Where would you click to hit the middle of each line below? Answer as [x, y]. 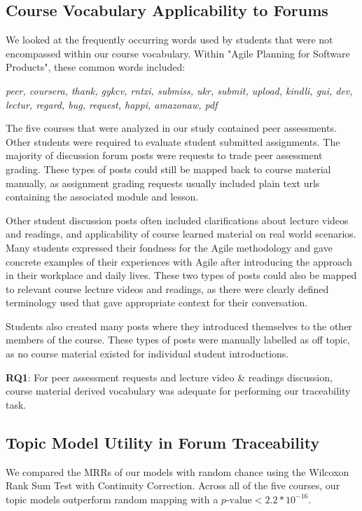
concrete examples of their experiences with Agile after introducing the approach [179, 261]
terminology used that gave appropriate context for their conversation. [157, 302]
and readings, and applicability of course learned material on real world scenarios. [181, 234]
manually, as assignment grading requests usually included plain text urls [163, 183]
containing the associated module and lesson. [102, 197]
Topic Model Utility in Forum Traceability [163, 442]
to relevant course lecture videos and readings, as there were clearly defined [167, 288]
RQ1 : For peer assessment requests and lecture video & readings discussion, [169, 377]
